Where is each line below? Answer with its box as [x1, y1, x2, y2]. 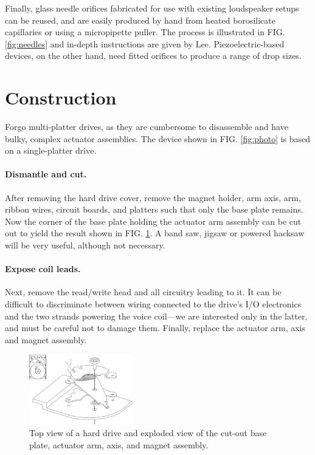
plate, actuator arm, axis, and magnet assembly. [29, 439, 209, 451]
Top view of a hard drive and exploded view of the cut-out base [29, 426, 267, 439]
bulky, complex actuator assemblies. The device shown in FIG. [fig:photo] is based [5, 132, 311, 145]
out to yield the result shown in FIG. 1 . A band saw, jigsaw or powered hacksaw [5, 227, 305, 239]
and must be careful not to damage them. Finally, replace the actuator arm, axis [5, 321, 306, 334]
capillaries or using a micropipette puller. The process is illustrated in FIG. [5, 26, 285, 38]
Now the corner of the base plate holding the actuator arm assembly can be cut [5, 214, 302, 227]
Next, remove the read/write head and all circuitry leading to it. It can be [5, 286, 282, 298]
